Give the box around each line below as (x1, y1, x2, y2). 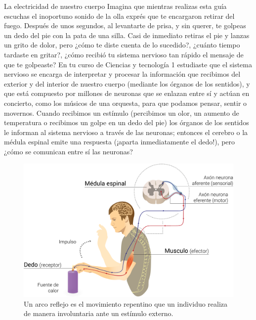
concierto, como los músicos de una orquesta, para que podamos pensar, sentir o (4, 97, 247, 108)
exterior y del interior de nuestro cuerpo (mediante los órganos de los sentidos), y (4, 78, 250, 89)
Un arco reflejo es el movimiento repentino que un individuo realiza (24, 298, 228, 309)
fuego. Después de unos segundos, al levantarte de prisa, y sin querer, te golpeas (4, 20, 246, 31)
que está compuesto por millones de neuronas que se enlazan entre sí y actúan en (4, 88, 250, 98)
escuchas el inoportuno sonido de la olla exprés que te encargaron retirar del (4, 10, 235, 21)
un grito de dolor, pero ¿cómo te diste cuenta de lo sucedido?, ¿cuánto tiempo (4, 40, 240, 50)
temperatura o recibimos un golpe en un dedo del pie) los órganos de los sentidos (4, 117, 249, 128)
